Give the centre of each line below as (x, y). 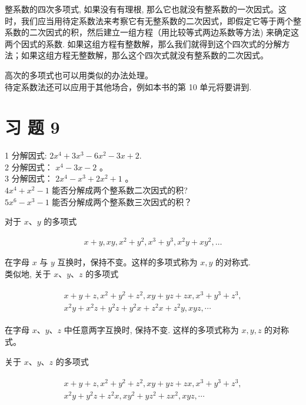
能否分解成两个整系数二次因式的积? (120, 190)
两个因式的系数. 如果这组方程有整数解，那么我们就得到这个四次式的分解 (143, 43)
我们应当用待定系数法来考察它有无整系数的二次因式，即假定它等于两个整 (161, 20)
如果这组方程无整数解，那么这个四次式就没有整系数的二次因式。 (144, 55)
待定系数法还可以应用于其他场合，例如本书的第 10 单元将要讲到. (128, 86)
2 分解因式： (29, 167)
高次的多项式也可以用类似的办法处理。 (79, 75)
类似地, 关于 (28, 273)
